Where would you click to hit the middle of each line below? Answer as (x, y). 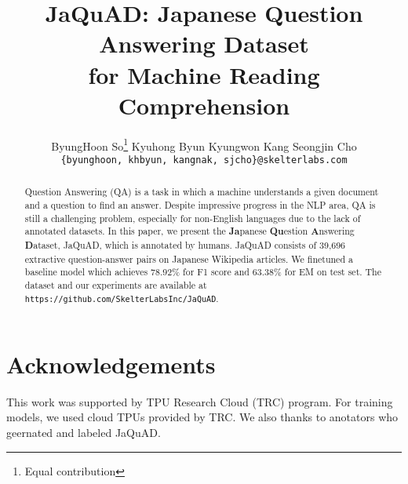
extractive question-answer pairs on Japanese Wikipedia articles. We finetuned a (189, 258)
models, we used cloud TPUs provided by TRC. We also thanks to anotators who (202, 417)
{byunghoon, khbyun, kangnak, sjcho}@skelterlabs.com (204, 160)
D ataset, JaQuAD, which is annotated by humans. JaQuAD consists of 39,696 (185, 246)
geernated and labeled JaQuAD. (84, 432)
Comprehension (204, 105)
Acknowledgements (111, 364)
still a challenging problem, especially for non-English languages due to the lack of (193, 218)
